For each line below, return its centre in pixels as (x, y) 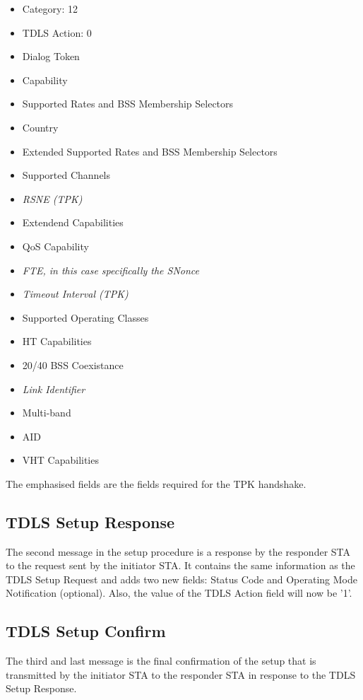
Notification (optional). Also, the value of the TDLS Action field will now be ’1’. (179, 593)
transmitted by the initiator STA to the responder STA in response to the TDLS (181, 674)
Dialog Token (51, 56)
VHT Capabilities (60, 460)
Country (40, 127)
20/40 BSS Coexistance (73, 364)
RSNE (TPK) (52, 198)
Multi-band (47, 413)
